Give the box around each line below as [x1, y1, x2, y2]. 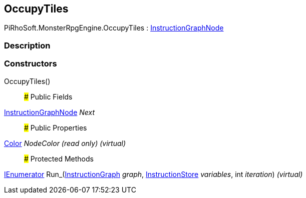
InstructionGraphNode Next [4, 107, 95, 116]
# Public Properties [24, 123, 87, 132]
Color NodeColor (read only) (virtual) [4, 138, 126, 147]
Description [4, 40, 51, 50]
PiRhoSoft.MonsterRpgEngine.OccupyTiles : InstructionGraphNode [4, 23, 224, 32]
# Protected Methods [24, 154, 94, 163]
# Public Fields [24, 92, 73, 101]
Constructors [4, 58, 57, 69]
